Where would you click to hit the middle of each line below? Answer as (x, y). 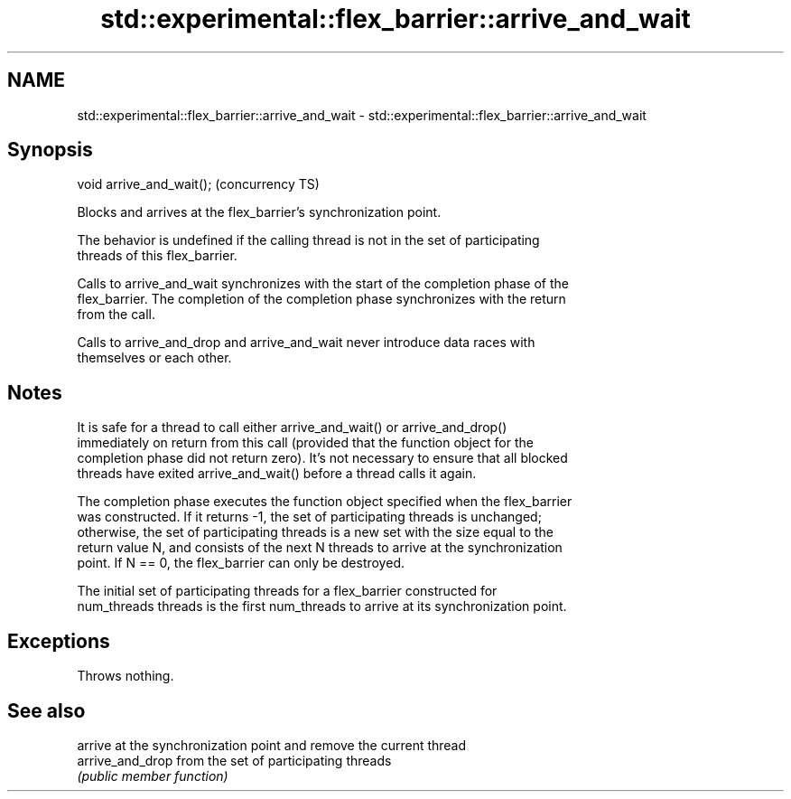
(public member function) (153, 775)
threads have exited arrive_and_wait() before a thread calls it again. (277, 474)
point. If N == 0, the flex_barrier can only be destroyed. (241, 563)
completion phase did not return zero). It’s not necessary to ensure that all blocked (322, 458)
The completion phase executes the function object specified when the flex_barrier (325, 502)
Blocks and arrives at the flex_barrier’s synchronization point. (259, 212)
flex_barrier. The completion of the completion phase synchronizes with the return (321, 299)
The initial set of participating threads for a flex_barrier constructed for (287, 591)
